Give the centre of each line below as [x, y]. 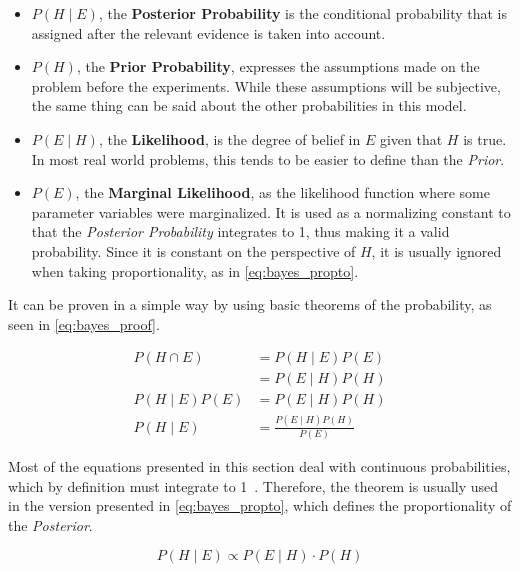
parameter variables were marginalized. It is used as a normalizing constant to [271, 211]
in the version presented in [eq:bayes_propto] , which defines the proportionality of [260, 505]
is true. [485, 138]
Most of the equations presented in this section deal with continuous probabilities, [259, 466]
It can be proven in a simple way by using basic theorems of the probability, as [250, 304]
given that [411, 138]
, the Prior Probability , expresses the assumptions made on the [278, 66]
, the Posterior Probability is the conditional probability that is [303, 13]
